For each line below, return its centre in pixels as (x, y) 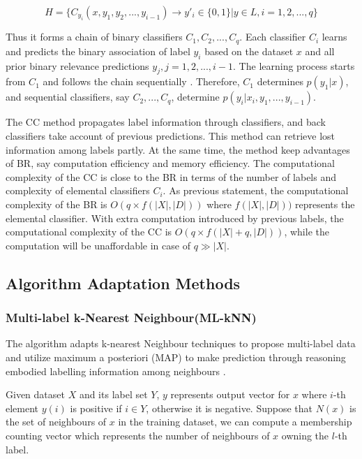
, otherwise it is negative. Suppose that (229, 408)
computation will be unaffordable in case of (98, 245)
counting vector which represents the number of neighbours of (138, 435)
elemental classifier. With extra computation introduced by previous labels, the (175, 218)
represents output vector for (230, 394)
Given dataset (35, 394)
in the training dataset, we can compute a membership (235, 422)
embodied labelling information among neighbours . (116, 371)
